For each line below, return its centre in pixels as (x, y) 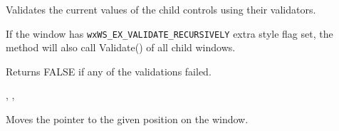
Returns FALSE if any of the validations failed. (109, 71)
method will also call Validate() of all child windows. (121, 47)
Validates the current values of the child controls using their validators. (161, 9)
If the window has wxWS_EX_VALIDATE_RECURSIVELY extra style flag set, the (169, 33)
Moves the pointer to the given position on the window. (127, 119)
